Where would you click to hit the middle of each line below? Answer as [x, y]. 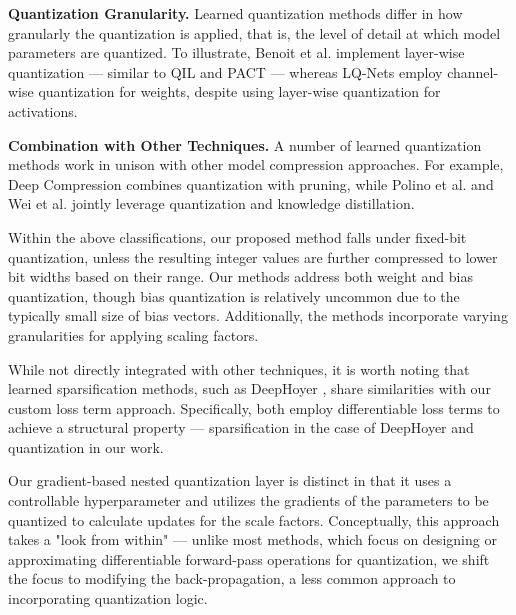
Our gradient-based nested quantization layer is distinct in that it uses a [230, 480]
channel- [473, 71]
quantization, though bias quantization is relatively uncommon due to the [234, 295]
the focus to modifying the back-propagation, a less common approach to [232, 578]
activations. [43, 110]
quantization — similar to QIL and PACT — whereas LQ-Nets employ [225, 71]
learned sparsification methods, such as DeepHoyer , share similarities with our [249, 388]
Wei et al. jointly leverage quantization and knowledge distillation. [211, 203]
